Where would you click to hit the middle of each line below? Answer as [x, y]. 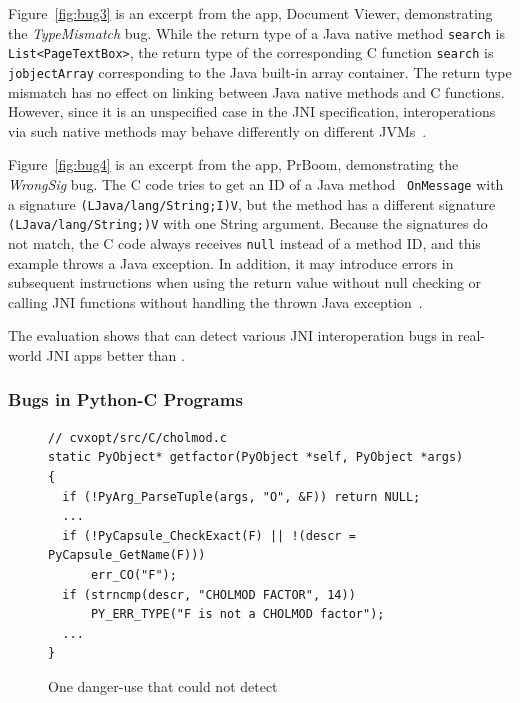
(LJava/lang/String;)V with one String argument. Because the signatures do [248, 223]
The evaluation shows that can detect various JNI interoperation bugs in [231, 335]
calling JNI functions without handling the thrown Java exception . [215, 301]
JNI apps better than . [115, 354]
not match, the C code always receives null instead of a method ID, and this [244, 242]
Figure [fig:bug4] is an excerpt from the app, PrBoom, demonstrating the [233, 164]
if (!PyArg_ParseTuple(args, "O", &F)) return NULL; [241, 496]
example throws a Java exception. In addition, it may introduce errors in [231, 262]
